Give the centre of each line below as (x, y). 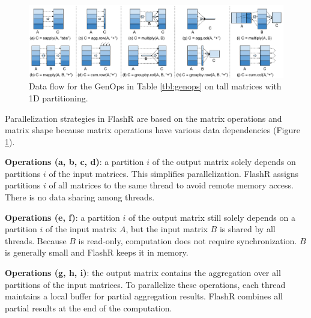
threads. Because (36, 240)
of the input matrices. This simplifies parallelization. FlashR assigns (174, 173)
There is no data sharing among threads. (80, 197)
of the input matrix (81, 229)
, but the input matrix (167, 229)
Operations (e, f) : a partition (62, 217)
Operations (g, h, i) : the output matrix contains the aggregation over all (143, 273)
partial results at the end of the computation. (89, 307)
